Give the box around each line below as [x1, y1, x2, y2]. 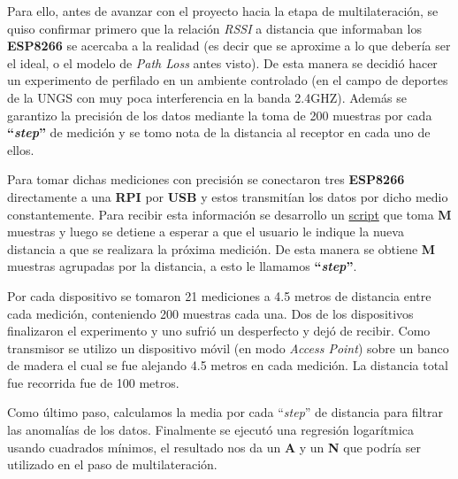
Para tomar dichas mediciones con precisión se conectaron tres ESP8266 [7, 170, 405, 189]
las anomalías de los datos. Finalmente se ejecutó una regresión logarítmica [7, 421, 415, 439]
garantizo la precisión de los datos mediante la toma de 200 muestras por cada [7, 105, 432, 124]
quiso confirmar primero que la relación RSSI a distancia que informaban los [7, 19, 422, 37]
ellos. [7, 140, 34, 158]
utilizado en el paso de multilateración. [7, 455, 218, 474]
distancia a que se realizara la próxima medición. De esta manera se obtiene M [7, 239, 436, 258]
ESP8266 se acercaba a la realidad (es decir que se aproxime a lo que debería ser [7, 36, 451, 55]
